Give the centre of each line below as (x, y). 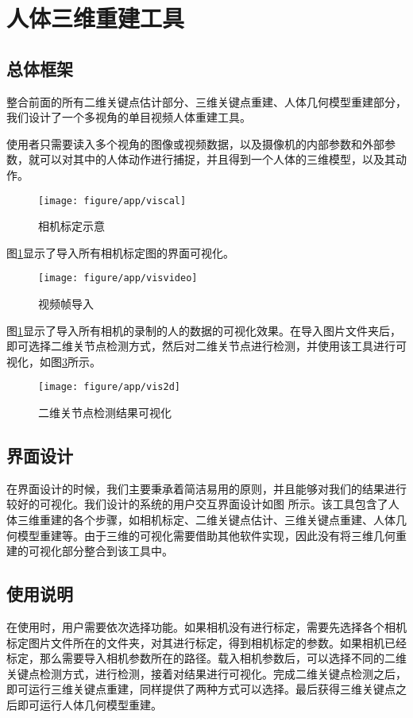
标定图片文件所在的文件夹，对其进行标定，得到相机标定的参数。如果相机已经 (206, 642)
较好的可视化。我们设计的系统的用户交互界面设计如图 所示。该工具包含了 (197, 504)
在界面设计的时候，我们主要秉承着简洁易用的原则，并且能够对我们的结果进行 (206, 488)
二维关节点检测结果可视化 (105, 413)
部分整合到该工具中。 (117, 551)
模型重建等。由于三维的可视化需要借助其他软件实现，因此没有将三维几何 (206, 535)
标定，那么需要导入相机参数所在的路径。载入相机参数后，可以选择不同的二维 (206, 658)
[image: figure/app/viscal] (112, 201)
